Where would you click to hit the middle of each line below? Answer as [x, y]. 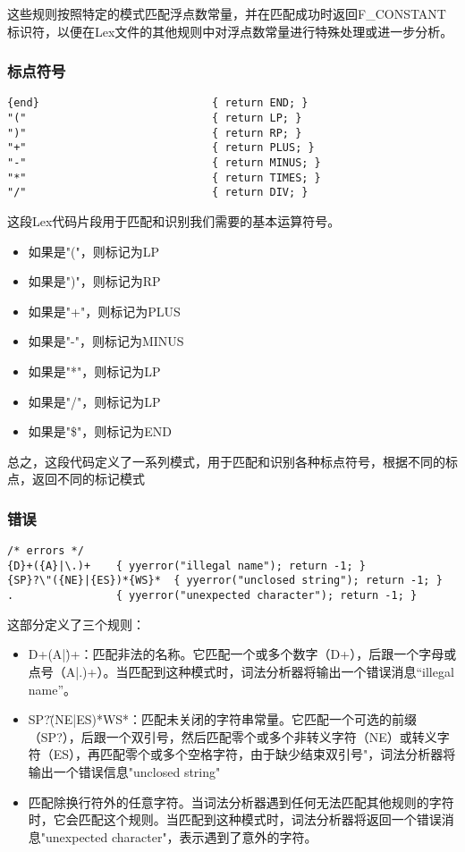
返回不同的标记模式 [88, 479]
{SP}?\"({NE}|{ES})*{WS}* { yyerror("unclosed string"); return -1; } [225, 581]
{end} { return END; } [158, 103]
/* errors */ [46, 551]
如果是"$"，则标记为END [100, 431]
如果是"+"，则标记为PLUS [104, 311]
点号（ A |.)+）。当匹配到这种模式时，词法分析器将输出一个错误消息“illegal [241, 671]
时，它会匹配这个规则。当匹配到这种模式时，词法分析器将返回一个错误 [235, 819]
